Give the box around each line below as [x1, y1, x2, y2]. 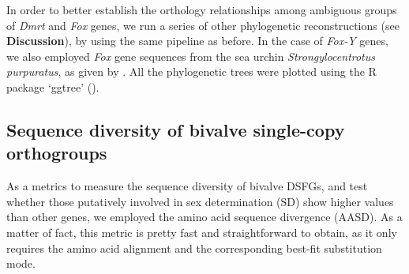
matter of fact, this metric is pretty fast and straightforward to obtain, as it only [6, 223, 397, 240]
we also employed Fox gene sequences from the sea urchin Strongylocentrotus [6, 47, 376, 64]
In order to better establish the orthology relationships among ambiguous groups [6, 2, 397, 17]
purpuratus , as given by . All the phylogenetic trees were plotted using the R [6, 63, 377, 80]
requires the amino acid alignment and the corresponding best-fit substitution [6, 239, 382, 256]
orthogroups [6, 141, 107, 165]
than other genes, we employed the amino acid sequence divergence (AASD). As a [6, 208, 403, 225]
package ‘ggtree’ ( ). [6, 78, 99, 95]
